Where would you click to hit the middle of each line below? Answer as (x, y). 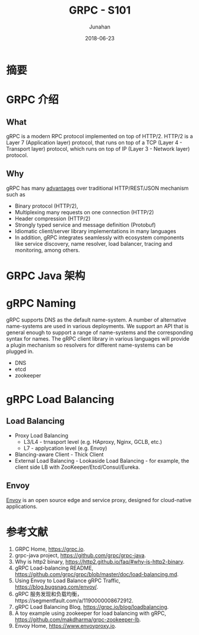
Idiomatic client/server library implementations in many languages (95, 231)
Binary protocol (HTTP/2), (46, 206)
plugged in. (20, 351)
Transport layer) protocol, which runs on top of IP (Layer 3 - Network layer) (98, 148)
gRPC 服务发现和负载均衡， (48, 593)
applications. (22, 506)
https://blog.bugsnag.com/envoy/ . (56, 587)
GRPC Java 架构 (46, 276)
